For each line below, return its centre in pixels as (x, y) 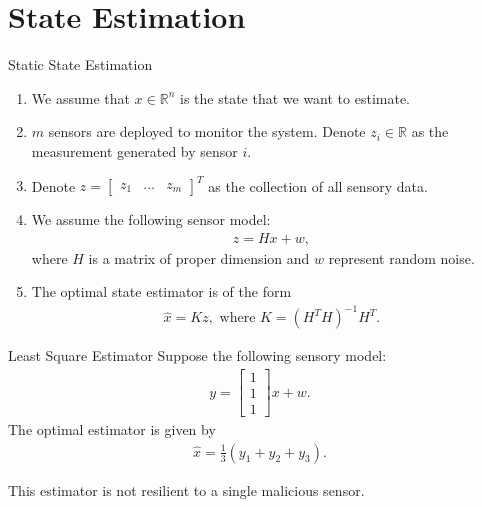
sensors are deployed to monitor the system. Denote (207, 131)
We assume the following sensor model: (151, 219)
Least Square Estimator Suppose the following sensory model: (197, 355)
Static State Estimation (80, 64)
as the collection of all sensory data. (318, 185)
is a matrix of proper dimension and (199, 257)
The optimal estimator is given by (112, 429)
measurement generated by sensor (134, 150)
